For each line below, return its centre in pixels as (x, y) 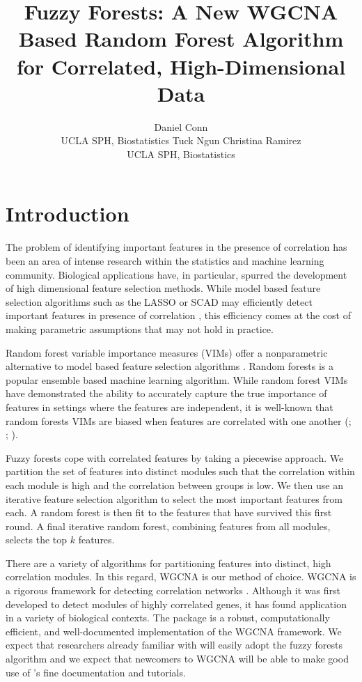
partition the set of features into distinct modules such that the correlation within (180, 471)
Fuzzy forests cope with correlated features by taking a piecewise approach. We (175, 457)
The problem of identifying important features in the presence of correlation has (176, 247)
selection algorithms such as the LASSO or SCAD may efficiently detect (159, 301)
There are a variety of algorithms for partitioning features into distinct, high (168, 563)
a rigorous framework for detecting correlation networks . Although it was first (173, 590)
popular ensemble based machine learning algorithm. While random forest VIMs (177, 379)
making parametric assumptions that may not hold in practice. (140, 328)
